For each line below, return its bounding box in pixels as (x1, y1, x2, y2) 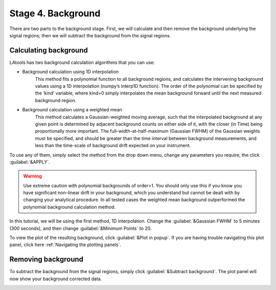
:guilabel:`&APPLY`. (9, 159, 51, 165)
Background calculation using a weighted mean (22, 107, 123, 113)
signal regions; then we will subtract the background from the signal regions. (9, 32, 171, 38)
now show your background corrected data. (9, 276, 102, 282)
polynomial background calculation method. (23, 204, 116, 210)
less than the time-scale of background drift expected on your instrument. (35, 142, 191, 149)
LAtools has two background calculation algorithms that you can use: (9, 59, 155, 65)
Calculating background (9, 46, 88, 55)
